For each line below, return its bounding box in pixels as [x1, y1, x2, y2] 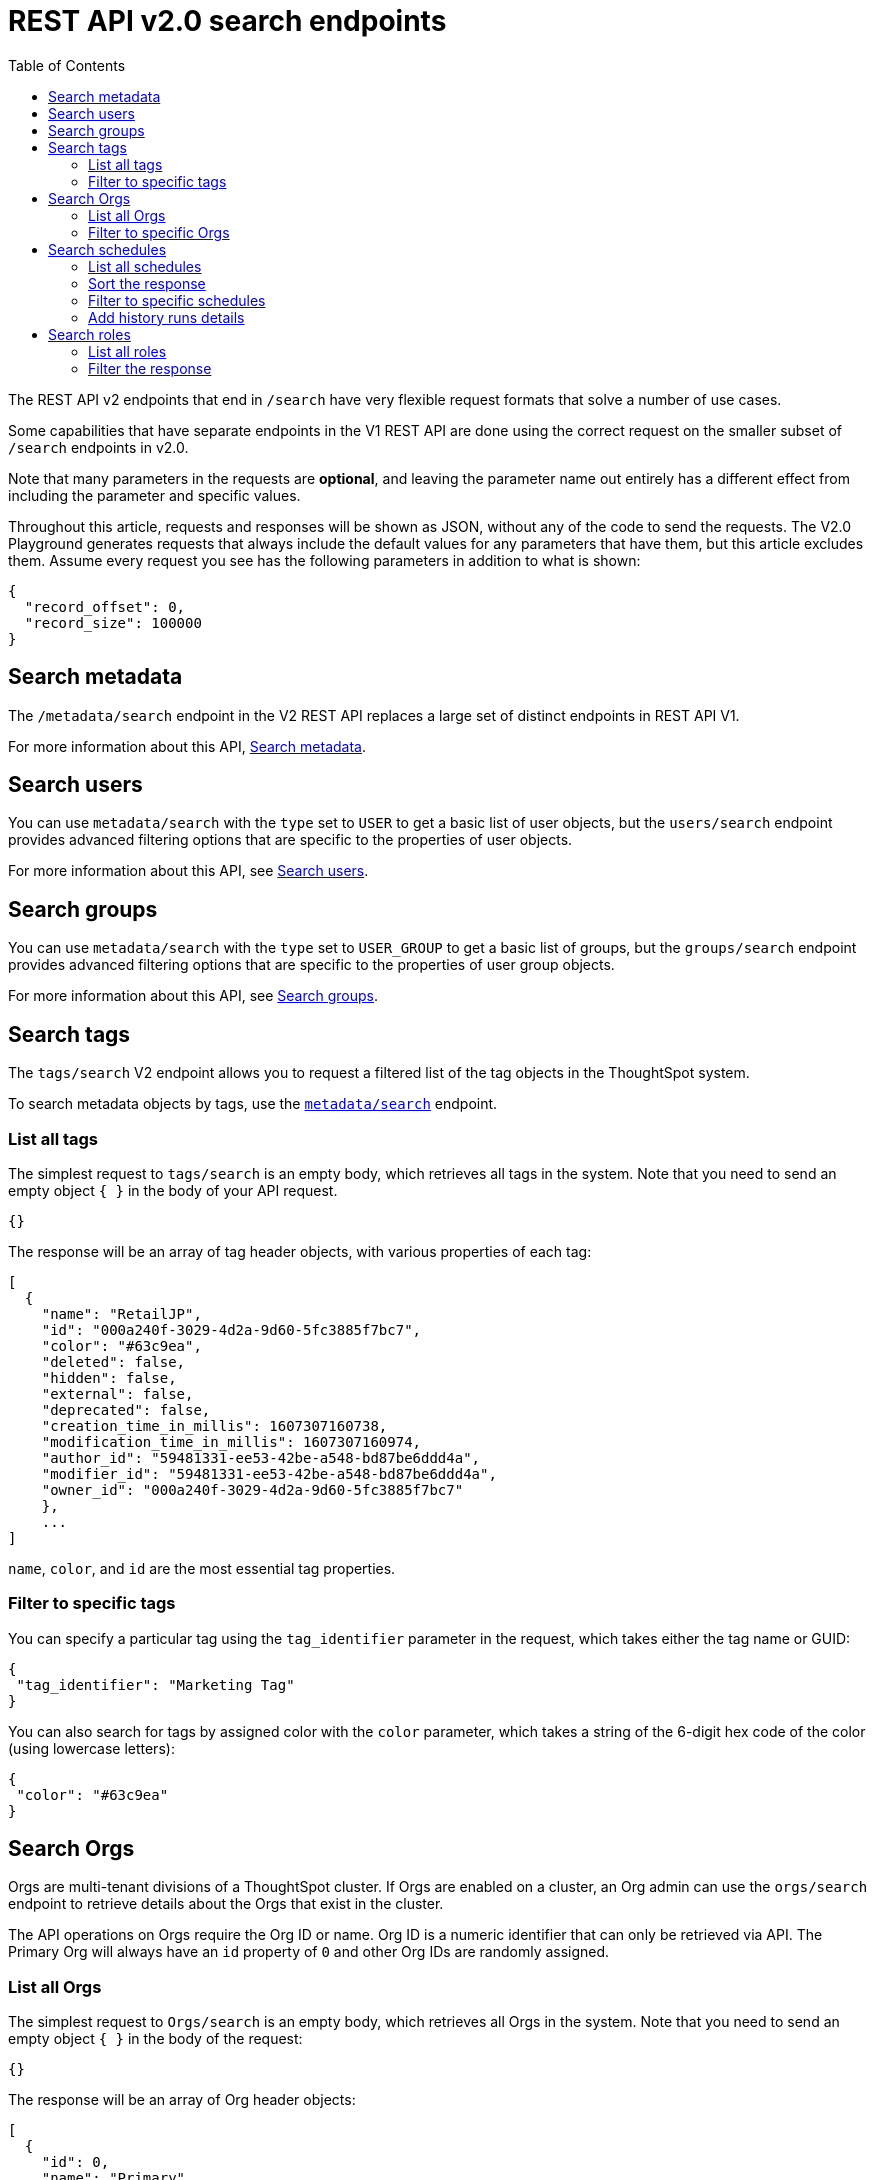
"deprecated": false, [41, 1401, 211, 1418]
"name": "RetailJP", [41, 1305, 202, 1322]
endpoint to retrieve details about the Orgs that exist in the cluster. [8, 1895, 444, 1913]
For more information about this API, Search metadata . [8, 737, 366, 755]
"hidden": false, [41, 1369, 177, 1386]
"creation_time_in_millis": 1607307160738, [41, 1417, 388, 1434]
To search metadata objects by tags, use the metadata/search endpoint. [8, 1095, 498, 1113]
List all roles [88, 342, 167, 360]
